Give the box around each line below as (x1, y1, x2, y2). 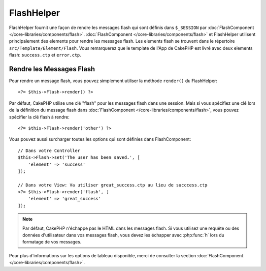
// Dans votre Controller (18, 148, 81, 153)
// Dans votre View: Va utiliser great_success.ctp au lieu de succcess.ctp (18, 182, 208, 188)
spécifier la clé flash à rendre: (9, 114, 70, 120)
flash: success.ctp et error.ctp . (9, 52, 81, 58)
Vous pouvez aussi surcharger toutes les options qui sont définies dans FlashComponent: (9, 136, 191, 142)
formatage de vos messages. (22, 239, 82, 245)
